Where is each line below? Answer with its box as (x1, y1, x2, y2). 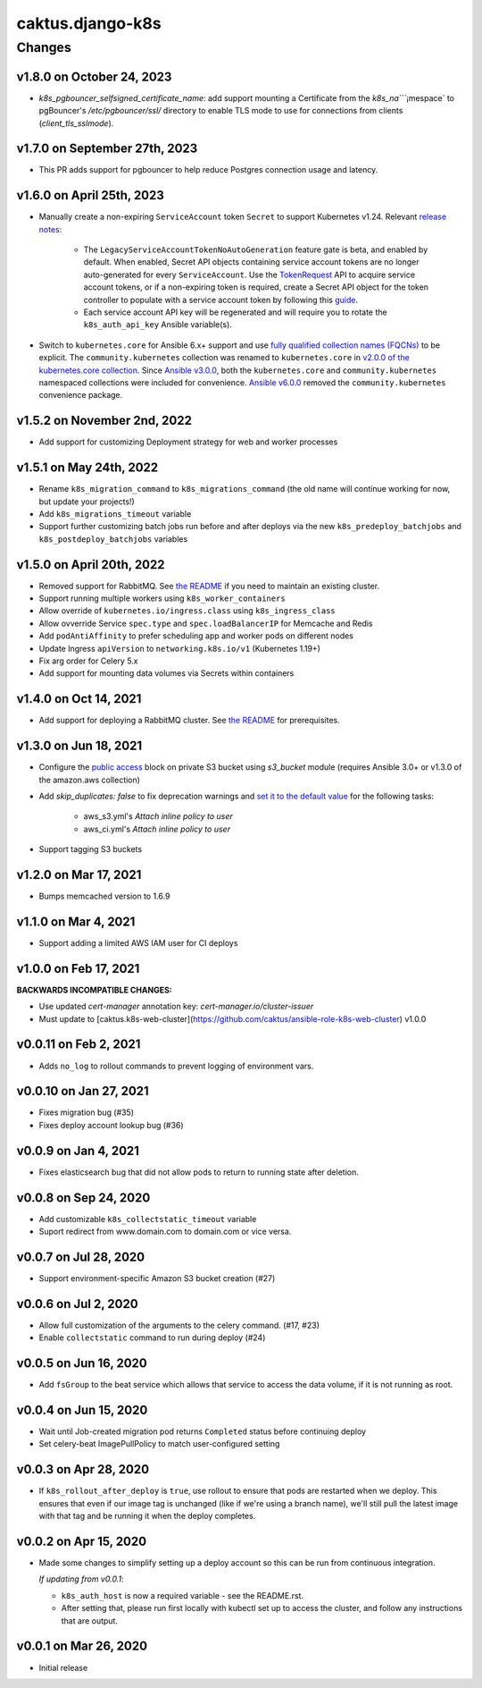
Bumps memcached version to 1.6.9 (38, 890, 170, 902)
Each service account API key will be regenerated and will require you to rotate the (83, 307, 387, 317)
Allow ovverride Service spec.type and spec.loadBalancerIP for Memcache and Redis (38, 618, 373, 629)
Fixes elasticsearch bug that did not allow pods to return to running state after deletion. (38, 1167, 359, 1177)
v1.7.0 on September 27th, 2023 (16, 141, 198, 156)
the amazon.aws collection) (38, 774, 140, 785)
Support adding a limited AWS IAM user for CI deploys (38, 937, 238, 948)
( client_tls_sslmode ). (38, 117, 114, 129)
